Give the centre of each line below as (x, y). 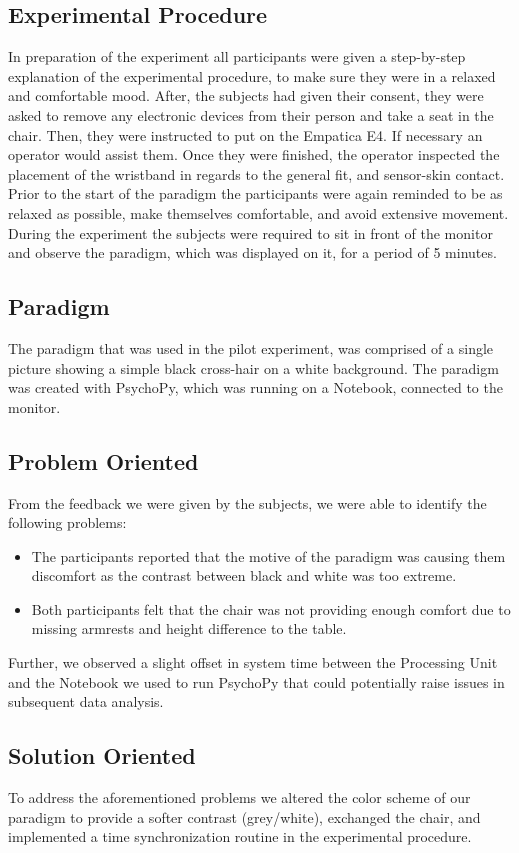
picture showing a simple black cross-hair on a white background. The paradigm (253, 367)
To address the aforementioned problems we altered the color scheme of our (239, 797)
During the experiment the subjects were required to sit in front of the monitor (250, 232)
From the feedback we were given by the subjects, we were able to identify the (247, 502)
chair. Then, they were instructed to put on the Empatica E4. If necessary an (245, 134)
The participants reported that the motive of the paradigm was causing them (268, 555)
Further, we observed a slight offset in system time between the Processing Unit (253, 662)
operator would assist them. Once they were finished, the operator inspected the (254, 154)
